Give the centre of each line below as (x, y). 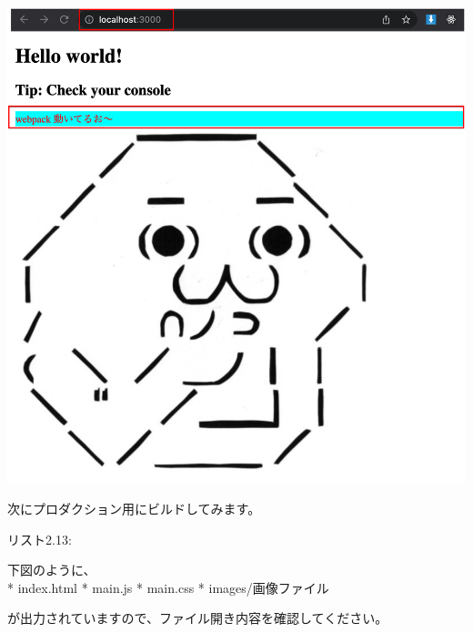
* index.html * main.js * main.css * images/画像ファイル (168, 587)
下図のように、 (52, 570)
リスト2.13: (40, 539)
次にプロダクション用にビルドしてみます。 (134, 508)
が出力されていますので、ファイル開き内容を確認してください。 (198, 618)
